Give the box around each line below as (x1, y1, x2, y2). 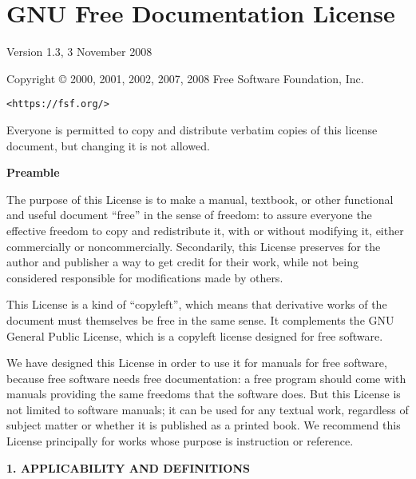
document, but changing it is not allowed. (6, 137, 210, 154)
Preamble (6, 164, 60, 181)
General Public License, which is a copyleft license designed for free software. (6, 327, 383, 344)
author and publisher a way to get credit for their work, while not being (6, 253, 359, 270)
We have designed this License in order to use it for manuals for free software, (6, 354, 387, 371)
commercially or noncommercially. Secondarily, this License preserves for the (6, 238, 381, 254)
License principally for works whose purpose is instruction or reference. (6, 433, 354, 449)
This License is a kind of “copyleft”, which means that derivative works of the (6, 296, 387, 313)
